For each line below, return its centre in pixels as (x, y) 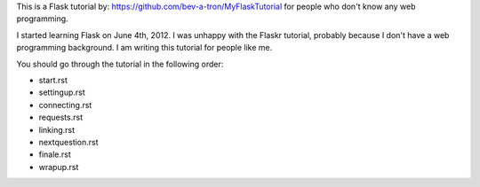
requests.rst (61, 117)
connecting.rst (65, 105)
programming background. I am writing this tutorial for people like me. (144, 48)
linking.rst (57, 129)
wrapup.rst (59, 167)
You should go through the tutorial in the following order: (120, 64)
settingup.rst (62, 92)
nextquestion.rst (68, 142)
